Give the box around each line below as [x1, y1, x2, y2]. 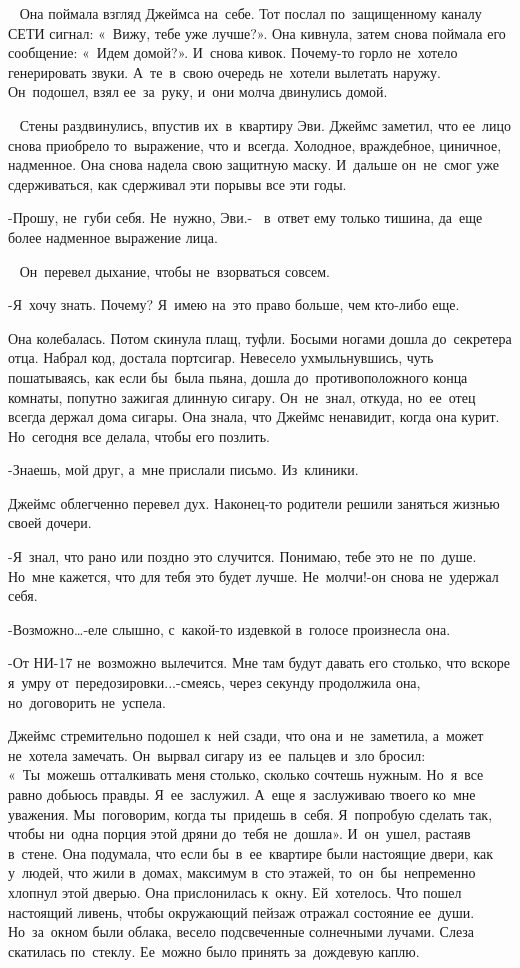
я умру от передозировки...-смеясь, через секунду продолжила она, [8, 672, 421, 693]
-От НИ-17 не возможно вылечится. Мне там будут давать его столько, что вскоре [8, 652, 511, 673]
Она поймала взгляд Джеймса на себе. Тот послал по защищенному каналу [19, 3, 482, 23]
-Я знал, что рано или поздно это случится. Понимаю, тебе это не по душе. [8, 546, 477, 567]
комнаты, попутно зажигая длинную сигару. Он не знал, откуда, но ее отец [8, 386, 476, 407]
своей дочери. [8, 512, 92, 533]
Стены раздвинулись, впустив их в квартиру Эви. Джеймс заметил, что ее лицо [19, 114, 511, 135]
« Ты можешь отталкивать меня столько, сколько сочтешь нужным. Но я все [8, 764, 484, 785]
